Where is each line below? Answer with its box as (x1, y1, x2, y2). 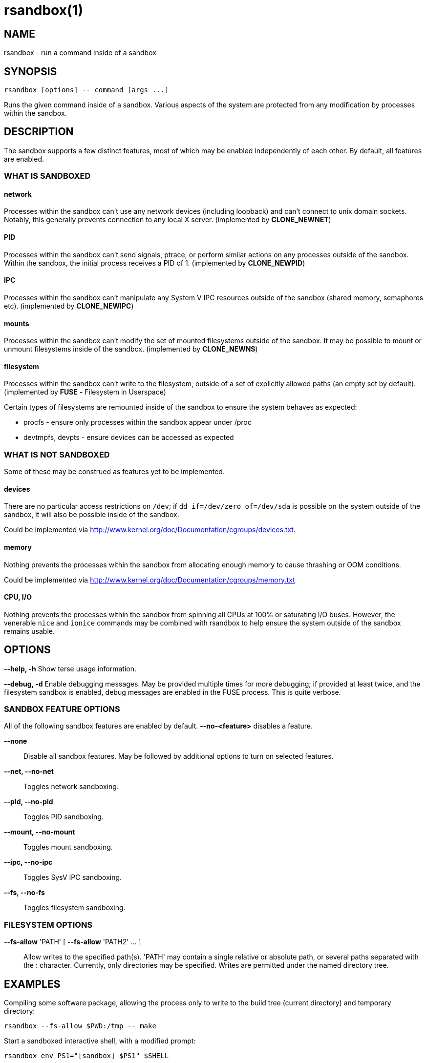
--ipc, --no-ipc (4, 858, 53, 867)
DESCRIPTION (4, 125, 74, 138)
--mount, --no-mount (4, 828, 75, 836)
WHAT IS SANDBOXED (4, 171, 91, 181)
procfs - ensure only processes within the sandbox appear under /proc (23, 418, 252, 427)
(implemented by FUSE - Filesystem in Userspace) (4, 388, 166, 396)
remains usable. (4, 626, 55, 635)
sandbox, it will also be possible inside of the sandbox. (4, 510, 179, 519)
